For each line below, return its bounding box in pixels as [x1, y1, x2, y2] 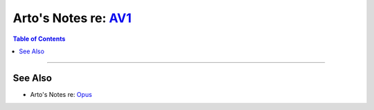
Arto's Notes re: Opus [30, 90, 93, 98]
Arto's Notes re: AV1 [12, 10, 132, 26]
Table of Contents [12, 35, 66, 43]
